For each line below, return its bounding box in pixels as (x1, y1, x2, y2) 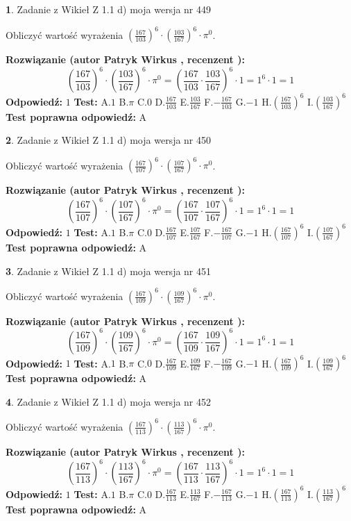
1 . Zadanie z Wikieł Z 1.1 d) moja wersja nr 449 (6, 2, 212, 16)
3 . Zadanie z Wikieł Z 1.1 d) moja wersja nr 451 (6, 263, 212, 278)
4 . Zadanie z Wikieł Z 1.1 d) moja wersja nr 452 (6, 394, 212, 408)
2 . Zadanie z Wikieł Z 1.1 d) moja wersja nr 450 (6, 133, 212, 147)
